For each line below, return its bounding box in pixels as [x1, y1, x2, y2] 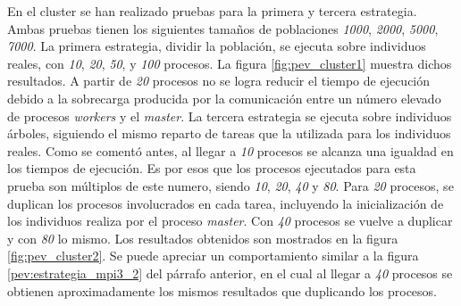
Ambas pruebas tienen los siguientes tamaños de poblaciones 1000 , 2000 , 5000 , [7, 19, 439, 37]
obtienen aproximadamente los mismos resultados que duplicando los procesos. [7, 281, 437, 300]
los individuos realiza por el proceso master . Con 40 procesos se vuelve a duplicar [7, 211, 453, 230]
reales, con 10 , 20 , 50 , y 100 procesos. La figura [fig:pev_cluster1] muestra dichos [7, 54, 452, 72]
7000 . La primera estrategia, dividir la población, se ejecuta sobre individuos [7, 37, 426, 55]
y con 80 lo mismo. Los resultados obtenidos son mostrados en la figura [7, 228, 398, 247]
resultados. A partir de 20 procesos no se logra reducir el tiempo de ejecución [7, 71, 431, 90]
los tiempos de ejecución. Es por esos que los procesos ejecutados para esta [7, 159, 416, 178]
